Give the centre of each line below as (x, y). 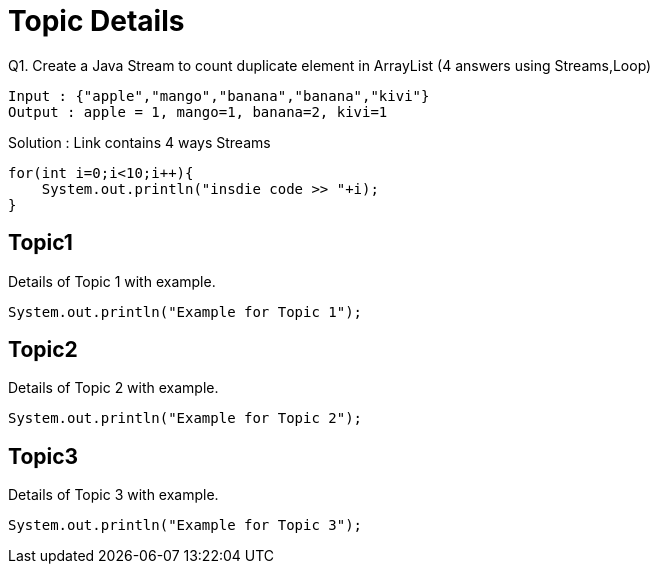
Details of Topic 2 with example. (113, 388)
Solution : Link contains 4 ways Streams (139, 142)
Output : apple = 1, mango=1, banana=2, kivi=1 (198, 111)
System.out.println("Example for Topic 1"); (185, 311)
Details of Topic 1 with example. (112, 281)
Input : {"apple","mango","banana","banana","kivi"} (219, 95)
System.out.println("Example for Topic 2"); (185, 418)
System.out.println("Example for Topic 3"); (185, 525)
